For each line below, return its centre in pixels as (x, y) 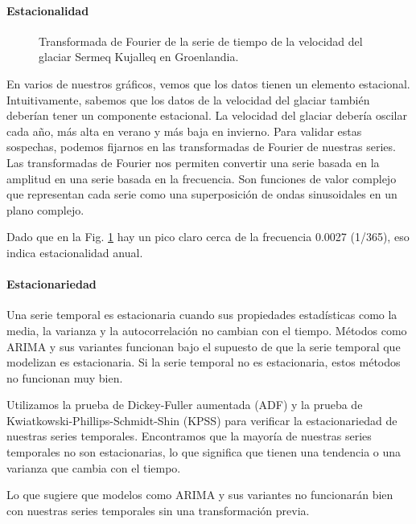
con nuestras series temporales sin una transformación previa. (158, 510)
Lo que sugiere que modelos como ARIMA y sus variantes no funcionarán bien (200, 495)
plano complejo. (45, 209)
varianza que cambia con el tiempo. (94, 467)
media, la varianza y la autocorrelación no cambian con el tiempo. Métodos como (207, 330)
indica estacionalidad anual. (75, 252)
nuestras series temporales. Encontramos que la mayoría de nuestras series (189, 436)
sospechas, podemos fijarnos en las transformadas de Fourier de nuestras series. (201, 147)
